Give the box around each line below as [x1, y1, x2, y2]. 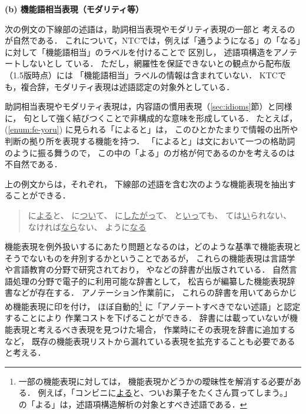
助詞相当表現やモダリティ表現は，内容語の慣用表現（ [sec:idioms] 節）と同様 [5, 100, 292, 112]
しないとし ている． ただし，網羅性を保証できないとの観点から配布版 [21, 57, 291, 69]
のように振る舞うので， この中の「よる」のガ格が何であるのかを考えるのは [5, 146, 295, 158]
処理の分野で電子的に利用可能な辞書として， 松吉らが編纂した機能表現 [12, 274, 287, 287]
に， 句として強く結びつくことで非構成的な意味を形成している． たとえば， [5, 111, 298, 124]
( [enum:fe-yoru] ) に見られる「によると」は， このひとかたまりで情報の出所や [5, 123, 298, 135]
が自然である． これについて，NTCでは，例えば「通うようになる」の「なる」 [5, 34, 301, 47]
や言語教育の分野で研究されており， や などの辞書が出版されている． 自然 [5, 263, 290, 276]
